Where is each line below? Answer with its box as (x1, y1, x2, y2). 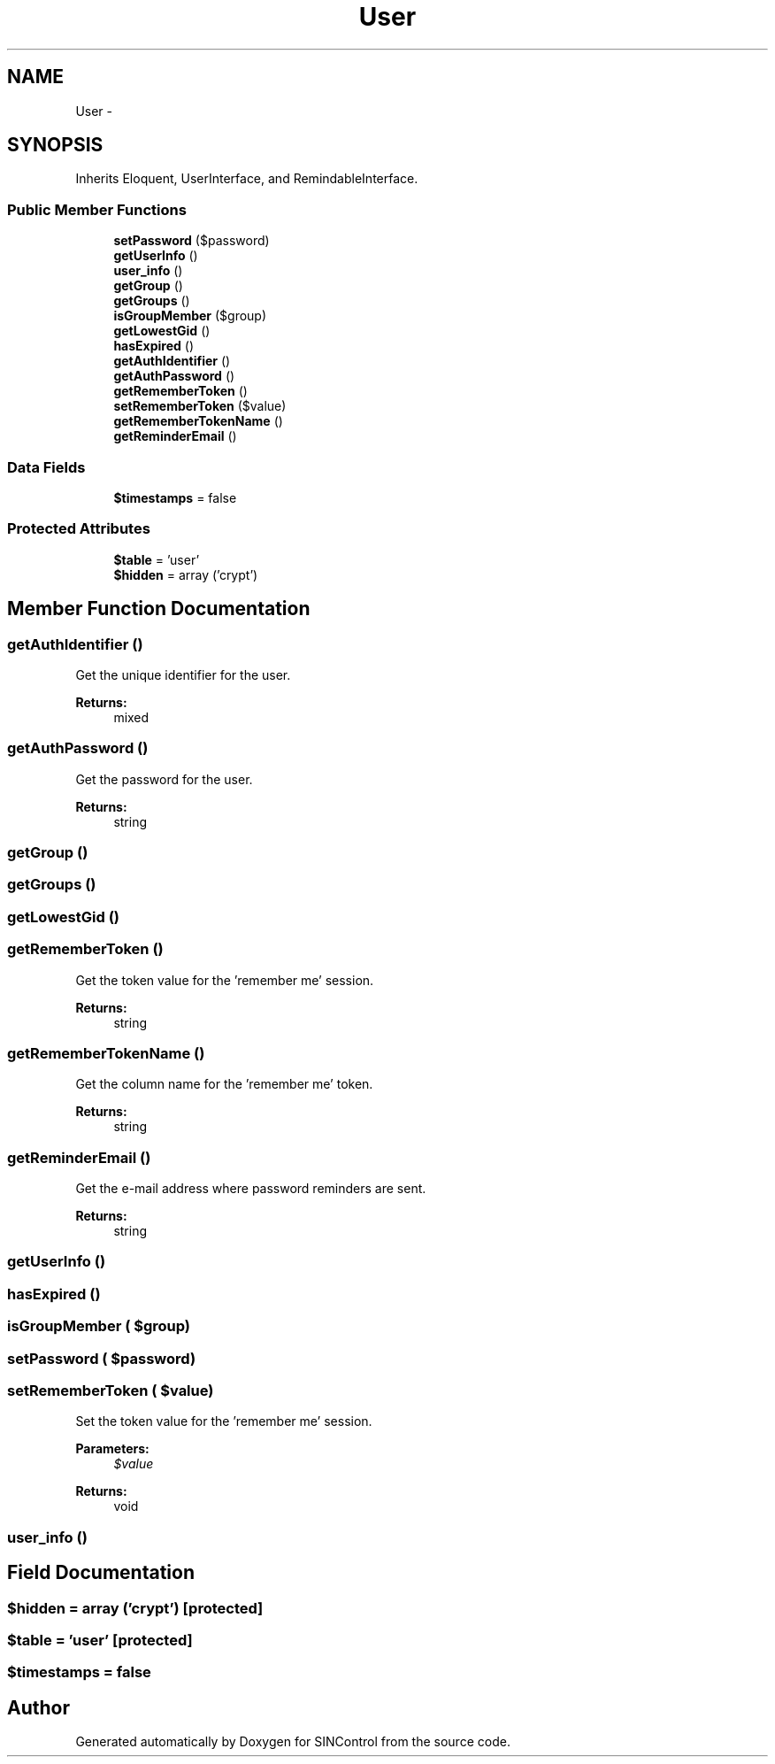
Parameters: (75, 1441, 150, 1457)
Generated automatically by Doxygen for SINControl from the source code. (75, 1734, 510, 1750)
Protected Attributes (7, 520, 150, 538)
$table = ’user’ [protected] (7, 1630, 193, 1649)
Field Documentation (7, 1561, 195, 1584)
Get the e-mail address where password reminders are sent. (75, 1181, 426, 1197)
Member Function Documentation (7, 597, 311, 620)
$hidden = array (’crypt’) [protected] (7, 1598, 264, 1617)
